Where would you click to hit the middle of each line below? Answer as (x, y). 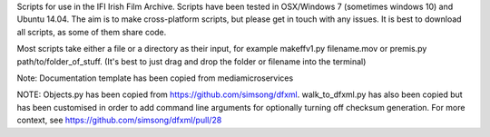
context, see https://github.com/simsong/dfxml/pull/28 (119, 120)
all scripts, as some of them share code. (92, 32)
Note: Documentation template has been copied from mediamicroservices (155, 78)
